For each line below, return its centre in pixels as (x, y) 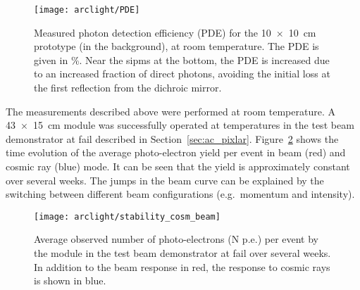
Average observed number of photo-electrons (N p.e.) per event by (176, 239)
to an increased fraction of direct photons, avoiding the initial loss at (182, 74)
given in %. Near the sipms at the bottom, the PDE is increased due (182, 59)
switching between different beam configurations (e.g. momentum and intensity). (180, 194)
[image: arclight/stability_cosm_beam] (127, 216)
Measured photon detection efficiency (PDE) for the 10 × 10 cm (175, 32)
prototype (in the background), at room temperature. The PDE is (176, 46)
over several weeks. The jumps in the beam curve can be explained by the (165, 180)
